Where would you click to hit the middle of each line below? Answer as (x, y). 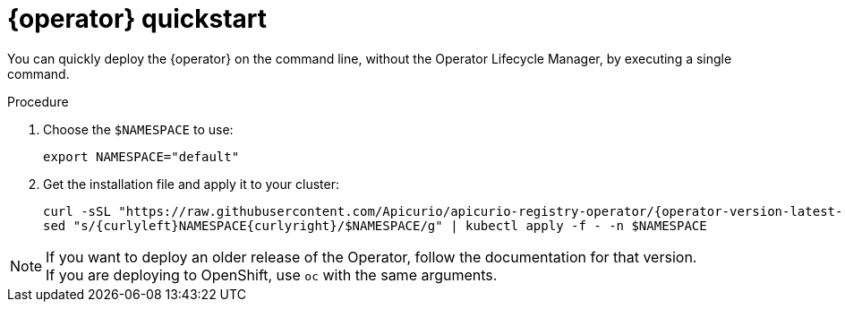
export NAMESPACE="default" (141, 156)
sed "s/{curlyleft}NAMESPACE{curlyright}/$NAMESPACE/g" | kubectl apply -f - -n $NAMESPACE (375, 225)
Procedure (38, 101)
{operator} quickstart (137, 19)
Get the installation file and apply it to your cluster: (191, 184)
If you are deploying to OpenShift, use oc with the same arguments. (272, 275)
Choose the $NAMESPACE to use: (138, 129)
